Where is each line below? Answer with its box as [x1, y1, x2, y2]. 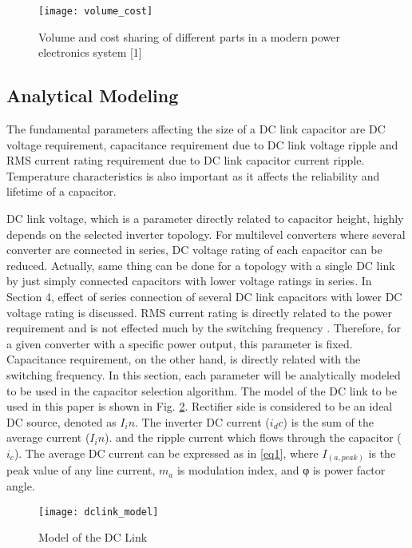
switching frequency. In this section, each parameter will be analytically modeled [6, 366, 401, 383]
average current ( [6, 429, 90, 446]
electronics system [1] [38, 44, 142, 61]
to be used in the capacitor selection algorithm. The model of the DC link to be [6, 382, 397, 399]
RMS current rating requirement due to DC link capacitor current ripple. [6, 152, 365, 169]
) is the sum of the [283, 413, 374, 430]
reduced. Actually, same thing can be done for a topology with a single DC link [6, 256, 395, 273]
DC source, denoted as [6, 413, 117, 430]
